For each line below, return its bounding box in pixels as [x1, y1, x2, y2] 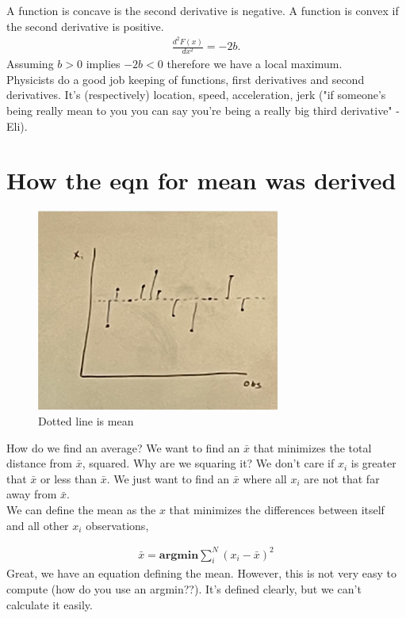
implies [86, 55, 121, 72]
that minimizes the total [253, 439, 372, 456]
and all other [6, 517, 69, 533]
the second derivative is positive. [6, 17, 164, 34]
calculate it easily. [6, 596, 93, 612]
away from [6, 486, 57, 502]
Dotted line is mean [38, 412, 134, 429]
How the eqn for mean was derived [6, 164, 396, 196]
